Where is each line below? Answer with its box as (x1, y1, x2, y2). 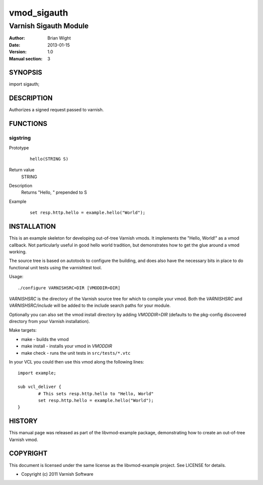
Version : (9, 49, 27, 55)
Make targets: (9, 327, 37, 333)
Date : (9, 42, 20, 48)
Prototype (9, 144, 29, 151)
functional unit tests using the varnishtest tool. (9, 264, 102, 270)
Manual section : (9, 56, 43, 61)
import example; (18, 370, 56, 376)
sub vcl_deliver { (18, 384, 62, 390)
